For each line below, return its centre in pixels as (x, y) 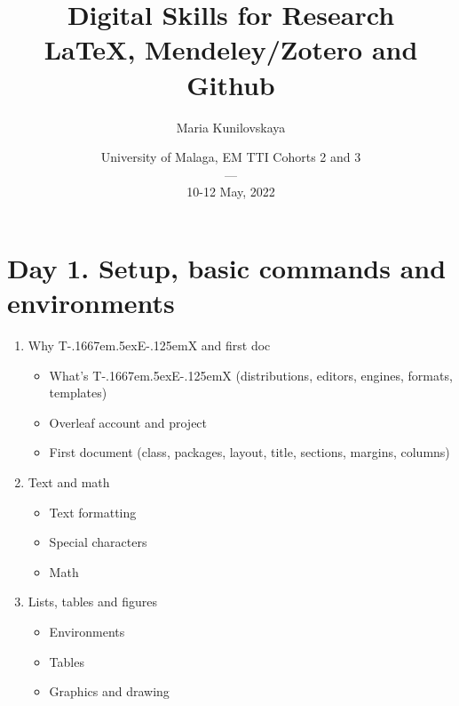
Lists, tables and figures (93, 602)
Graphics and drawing (109, 691)
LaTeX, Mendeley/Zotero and (231, 49)
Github (231, 84)
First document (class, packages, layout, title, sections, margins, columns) (249, 452)
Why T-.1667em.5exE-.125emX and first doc (149, 345)
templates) (78, 393)
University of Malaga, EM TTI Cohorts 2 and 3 (231, 157)
